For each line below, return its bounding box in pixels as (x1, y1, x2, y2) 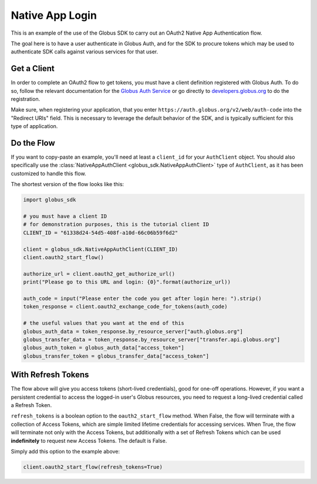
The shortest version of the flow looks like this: (11, 181, 124, 188)
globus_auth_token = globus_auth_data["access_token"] (23, 344, 184, 351)
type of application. (11, 123, 58, 130)
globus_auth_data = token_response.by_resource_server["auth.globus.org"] (23, 328, 244, 335)
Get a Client (11, 63, 55, 73)
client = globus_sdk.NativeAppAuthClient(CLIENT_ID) (23, 246, 178, 253)
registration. (11, 96, 41, 103)
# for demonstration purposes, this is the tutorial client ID (23, 221, 210, 228)
